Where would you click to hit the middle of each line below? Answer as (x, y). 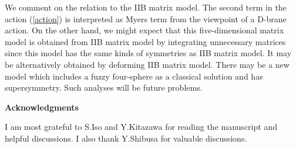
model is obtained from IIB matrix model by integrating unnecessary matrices (145, 41)
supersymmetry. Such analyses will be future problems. (104, 87)
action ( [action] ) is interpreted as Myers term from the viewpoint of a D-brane (146, 18)
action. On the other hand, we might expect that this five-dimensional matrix (144, 30)
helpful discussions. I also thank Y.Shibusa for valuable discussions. (126, 138)
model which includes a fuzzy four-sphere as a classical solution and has (134, 76)
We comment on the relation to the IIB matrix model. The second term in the (146, 7)
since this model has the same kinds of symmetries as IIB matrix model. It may (148, 53)
